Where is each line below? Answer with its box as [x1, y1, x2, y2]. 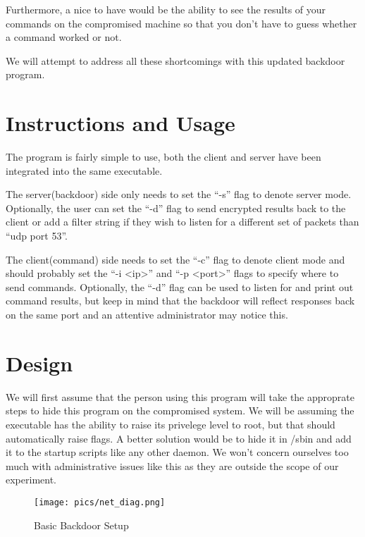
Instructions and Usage [6, 109, 235, 137]
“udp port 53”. [6, 228, 68, 243]
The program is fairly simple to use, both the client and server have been [6, 149, 321, 164]
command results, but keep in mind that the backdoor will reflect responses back [6, 293, 355, 308]
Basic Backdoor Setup [34, 517, 129, 532]
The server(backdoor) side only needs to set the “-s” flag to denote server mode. [6, 187, 352, 202]
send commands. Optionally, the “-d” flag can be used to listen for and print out [6, 279, 354, 294]
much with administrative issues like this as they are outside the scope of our [6, 458, 339, 473]
